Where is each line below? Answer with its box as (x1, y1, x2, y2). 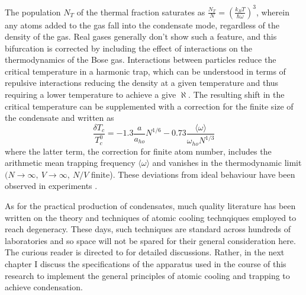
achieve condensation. (5, 281, 83, 293)
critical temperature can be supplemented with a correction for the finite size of (5, 100, 294, 112)
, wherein (256, 5, 289, 18)
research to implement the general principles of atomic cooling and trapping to (5, 269, 290, 281)
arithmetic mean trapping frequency (5, 156, 136, 169)
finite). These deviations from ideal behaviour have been (91, 168, 295, 180)
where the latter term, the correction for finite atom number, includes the (5, 145, 272, 157)
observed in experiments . (5, 179, 98, 192)
